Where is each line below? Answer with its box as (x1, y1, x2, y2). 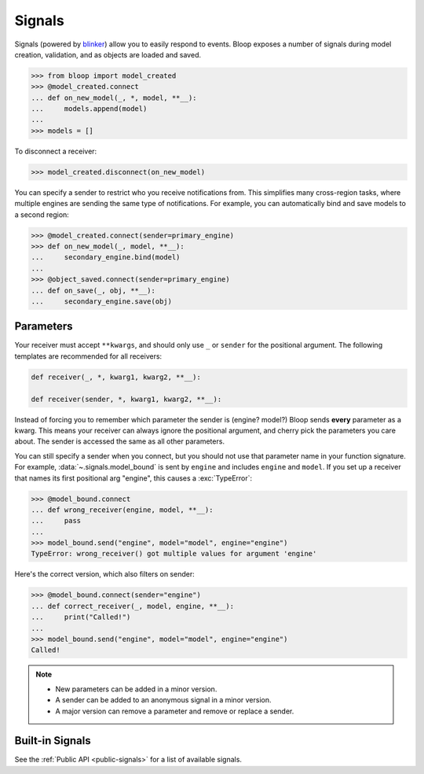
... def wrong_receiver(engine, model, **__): (31, 505, 214, 514)
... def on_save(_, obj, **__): (31, 286, 156, 295)
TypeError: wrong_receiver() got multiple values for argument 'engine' (31, 549, 317, 558)
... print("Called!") (31, 613, 131, 621)
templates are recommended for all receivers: (14, 351, 163, 361)
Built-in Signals (14, 734, 91, 747)
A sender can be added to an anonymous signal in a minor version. (55, 695, 272, 705)
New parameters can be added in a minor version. (55, 684, 217, 694)
